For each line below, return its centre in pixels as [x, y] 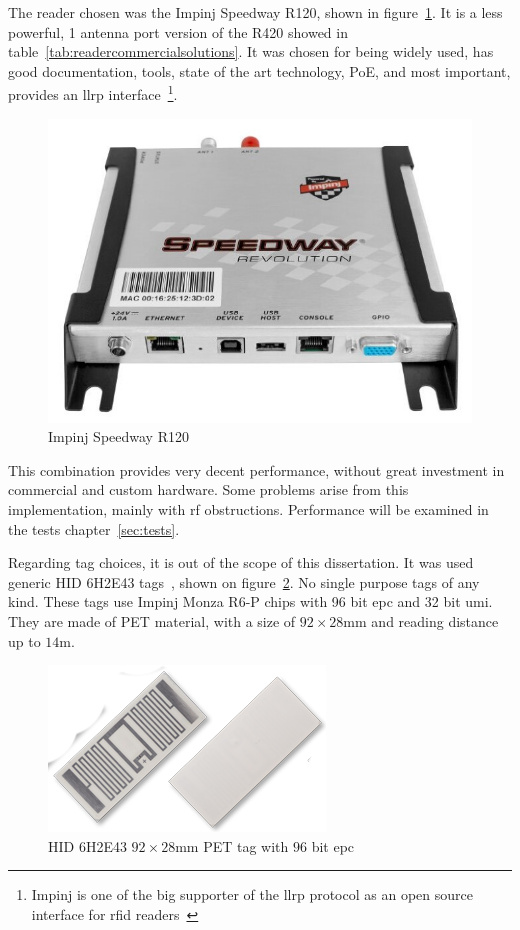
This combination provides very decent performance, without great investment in [256, 469]
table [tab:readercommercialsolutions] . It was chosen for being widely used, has [251, 51]
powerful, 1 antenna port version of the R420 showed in [178, 31]
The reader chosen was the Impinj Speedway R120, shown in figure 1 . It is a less [255, 12]
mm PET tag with [232, 845]
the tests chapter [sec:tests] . [94, 528]
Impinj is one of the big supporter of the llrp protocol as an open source [252, 894]
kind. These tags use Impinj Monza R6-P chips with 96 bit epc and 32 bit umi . [250, 601]
